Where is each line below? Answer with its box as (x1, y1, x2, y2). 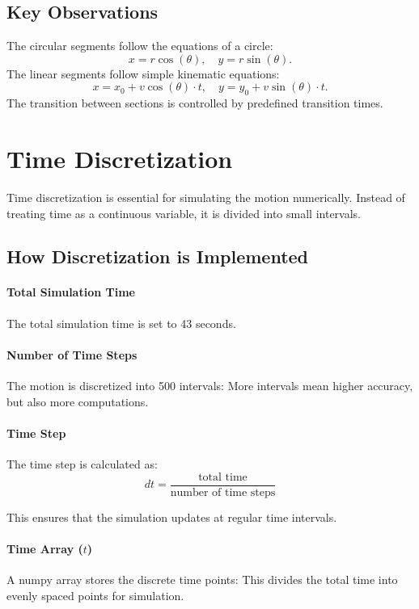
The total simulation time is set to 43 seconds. (6, 314, 236, 331)
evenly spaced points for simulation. (6, 586, 184, 603)
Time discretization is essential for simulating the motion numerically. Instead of (6, 188, 405, 205)
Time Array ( (6, 540, 83, 556)
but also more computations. (6, 393, 149, 409)
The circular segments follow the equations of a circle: (6, 37, 273, 54)
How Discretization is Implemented (6, 244, 309, 269)
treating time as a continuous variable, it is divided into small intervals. (6, 204, 362, 221)
